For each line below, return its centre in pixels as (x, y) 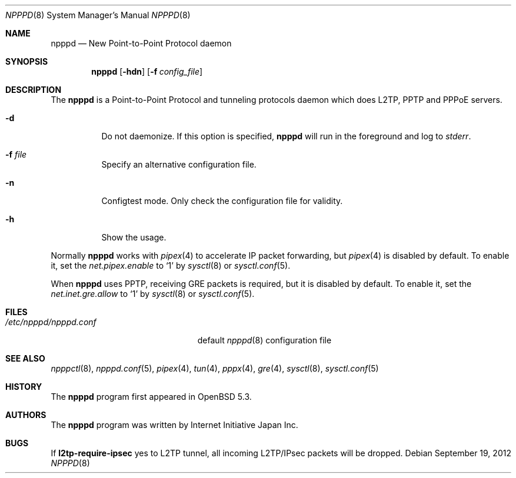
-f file (16, 154)
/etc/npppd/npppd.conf (51, 322)
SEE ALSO (25, 358)
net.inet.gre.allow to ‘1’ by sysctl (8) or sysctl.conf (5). (153, 294)
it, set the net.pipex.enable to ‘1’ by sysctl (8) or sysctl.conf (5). (171, 265)
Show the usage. (134, 237)
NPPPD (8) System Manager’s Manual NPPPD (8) (98, 15)
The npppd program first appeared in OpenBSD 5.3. (151, 397)
